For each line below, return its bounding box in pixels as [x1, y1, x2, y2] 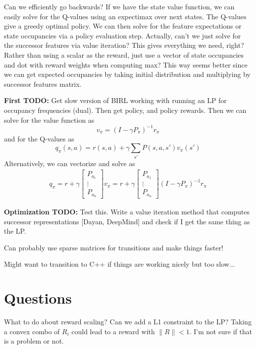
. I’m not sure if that [190, 326, 252, 336]
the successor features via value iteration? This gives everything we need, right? [4, 40, 244, 50]
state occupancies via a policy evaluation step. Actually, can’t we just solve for [4, 30, 241, 40]
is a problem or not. [4, 336, 64, 346]
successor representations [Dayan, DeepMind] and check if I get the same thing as [4, 216, 250, 226]
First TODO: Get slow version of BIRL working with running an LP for [4, 95, 227, 105]
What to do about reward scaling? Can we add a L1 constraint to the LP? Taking [4, 316, 252, 327]
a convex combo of [4, 326, 60, 336]
